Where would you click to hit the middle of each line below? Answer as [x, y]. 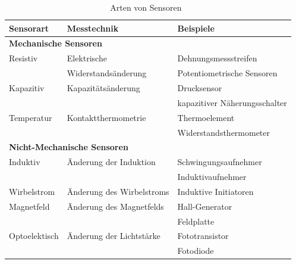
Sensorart [29, 28]
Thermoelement [206, 117]
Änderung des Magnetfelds [115, 206]
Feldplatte [196, 221]
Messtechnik [93, 28]
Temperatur [31, 117]
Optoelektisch [34, 236]
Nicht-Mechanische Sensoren [69, 147]
